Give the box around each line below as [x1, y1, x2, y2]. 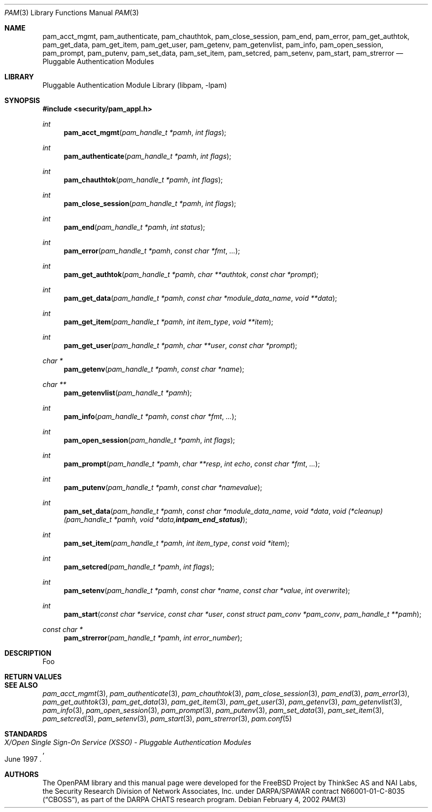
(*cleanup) [348, 507, 383, 515]
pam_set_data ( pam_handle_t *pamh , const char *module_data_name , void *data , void [64, 507, 346, 515]
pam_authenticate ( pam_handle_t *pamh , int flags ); [64, 152, 232, 160]
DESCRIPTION [4, 649, 52, 657]
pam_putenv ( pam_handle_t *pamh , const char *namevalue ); [64, 483, 263, 492]
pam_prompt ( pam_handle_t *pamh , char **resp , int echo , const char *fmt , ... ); [64, 459, 320, 468]
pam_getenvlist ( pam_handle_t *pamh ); [64, 388, 192, 397]
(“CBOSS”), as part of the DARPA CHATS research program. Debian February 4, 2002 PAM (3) [42, 795, 346, 804]
